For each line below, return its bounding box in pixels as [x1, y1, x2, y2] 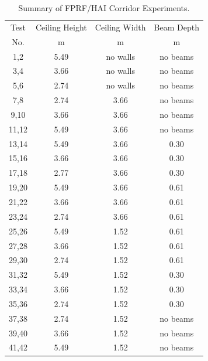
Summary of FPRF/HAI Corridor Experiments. [18, 2, 190, 13]
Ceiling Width [95, 21, 146, 33]
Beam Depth [154, 21, 199, 33]
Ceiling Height [35, 21, 87, 33]
